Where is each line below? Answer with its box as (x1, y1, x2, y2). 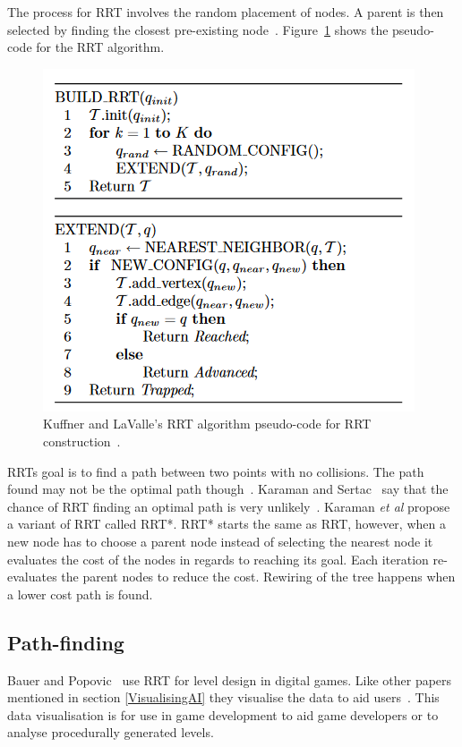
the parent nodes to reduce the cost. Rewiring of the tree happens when (61, 567, 456, 586)
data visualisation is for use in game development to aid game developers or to (7, 705, 439, 724)
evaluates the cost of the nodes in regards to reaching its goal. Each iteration (7, 549, 429, 568)
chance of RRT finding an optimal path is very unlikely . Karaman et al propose (7, 497, 450, 515)
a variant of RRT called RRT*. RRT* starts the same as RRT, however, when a (7, 514, 446, 533)
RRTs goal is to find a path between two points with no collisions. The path (7, 462, 424, 480)
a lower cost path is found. (7, 584, 153, 603)
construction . (43, 431, 121, 450)
